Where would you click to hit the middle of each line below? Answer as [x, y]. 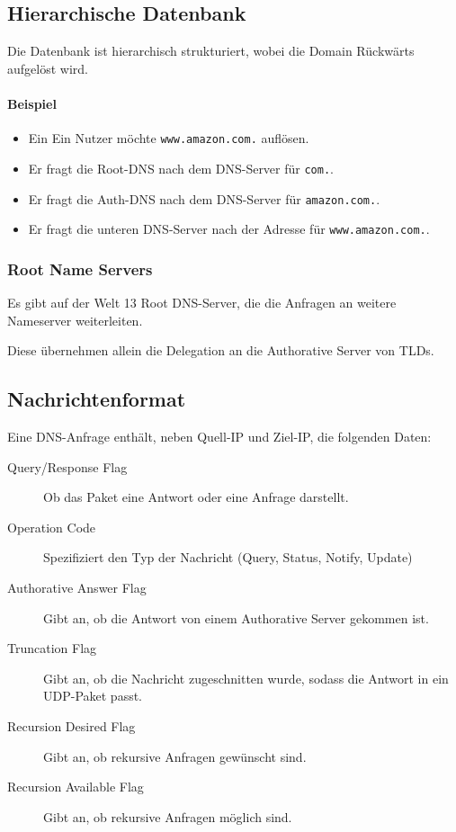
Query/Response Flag [67, 466]
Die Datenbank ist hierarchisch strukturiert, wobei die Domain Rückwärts [211, 51]
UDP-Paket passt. [93, 696]
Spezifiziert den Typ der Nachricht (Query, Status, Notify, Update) [228, 557]
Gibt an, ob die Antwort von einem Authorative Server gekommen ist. [236, 617]
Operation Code [52, 527]
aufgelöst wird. [48, 68]
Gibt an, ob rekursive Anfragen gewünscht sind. [175, 756]
